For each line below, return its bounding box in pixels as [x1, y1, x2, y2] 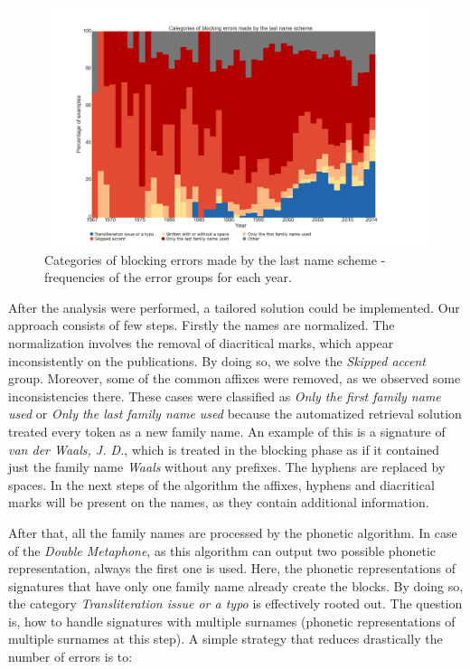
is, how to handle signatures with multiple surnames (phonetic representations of [8, 611, 456, 630]
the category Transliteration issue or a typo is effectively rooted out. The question [8, 594, 463, 613]
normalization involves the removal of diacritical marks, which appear [8, 333, 394, 352]
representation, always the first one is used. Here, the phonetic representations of [8, 559, 456, 578]
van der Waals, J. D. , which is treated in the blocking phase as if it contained [8, 439, 440, 458]
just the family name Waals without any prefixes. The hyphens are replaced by [8, 457, 446, 476]
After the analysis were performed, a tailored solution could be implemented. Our [8, 297, 460, 316]
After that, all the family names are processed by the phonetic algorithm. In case [8, 523, 457, 542]
